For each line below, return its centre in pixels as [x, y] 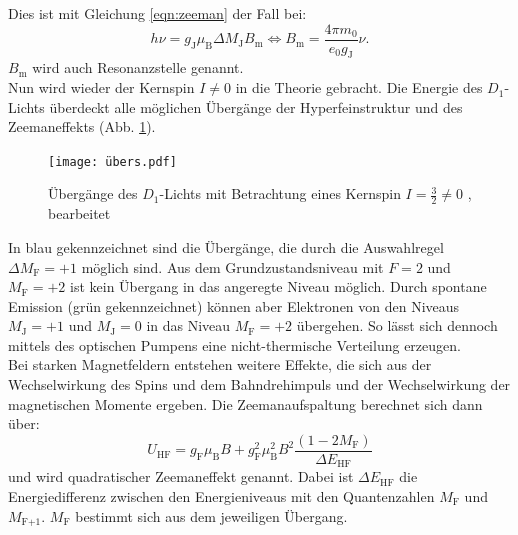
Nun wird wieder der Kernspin [101, 87]
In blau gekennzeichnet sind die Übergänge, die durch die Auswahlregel [226, 246]
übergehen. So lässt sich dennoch [397, 325]
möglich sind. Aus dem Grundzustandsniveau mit [232, 266]
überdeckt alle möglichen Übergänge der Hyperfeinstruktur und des [256, 106]
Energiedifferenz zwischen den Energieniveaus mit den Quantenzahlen [221, 495]
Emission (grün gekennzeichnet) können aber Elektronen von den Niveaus [234, 305]
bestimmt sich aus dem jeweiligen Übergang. [211, 515]
